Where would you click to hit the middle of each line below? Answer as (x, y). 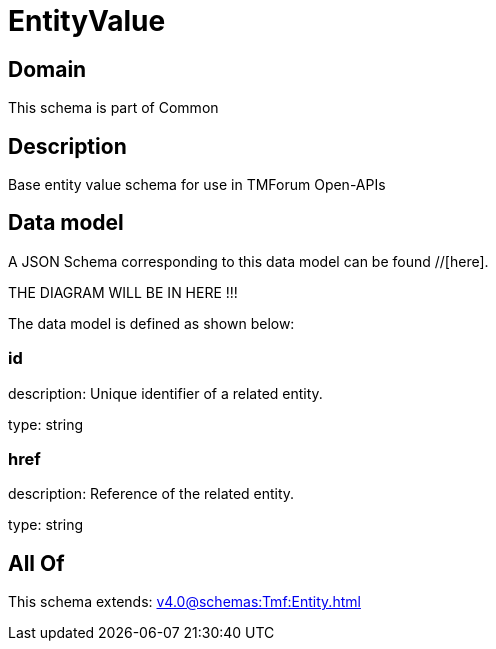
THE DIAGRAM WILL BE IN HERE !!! (123, 292)
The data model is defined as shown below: (151, 323)
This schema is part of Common (113, 108)
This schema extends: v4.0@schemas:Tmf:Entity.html (184, 602)
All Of (36, 563)
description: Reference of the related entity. (151, 494)
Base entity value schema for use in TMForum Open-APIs (197, 185)
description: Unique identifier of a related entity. (165, 393)
